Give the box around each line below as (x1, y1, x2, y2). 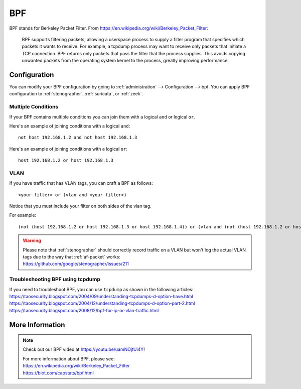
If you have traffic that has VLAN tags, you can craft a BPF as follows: (9, 180, 153, 186)
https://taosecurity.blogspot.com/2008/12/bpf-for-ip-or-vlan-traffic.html (9, 307, 159, 313)
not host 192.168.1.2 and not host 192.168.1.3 (18, 135, 137, 141)
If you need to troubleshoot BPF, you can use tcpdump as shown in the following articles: (9, 286, 194, 292)
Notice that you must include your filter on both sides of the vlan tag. (9, 203, 152, 209)
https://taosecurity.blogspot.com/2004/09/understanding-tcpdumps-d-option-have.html (9, 293, 193, 299)
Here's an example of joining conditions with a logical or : (9, 146, 128, 152)
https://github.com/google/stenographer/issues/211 (23, 261, 129, 267)
